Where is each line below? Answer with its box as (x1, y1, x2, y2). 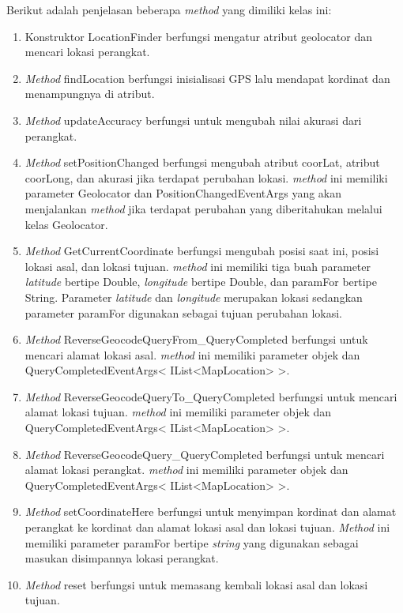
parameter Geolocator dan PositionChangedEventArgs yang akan (24, 185, 342, 201)
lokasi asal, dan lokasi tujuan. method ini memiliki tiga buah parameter (24, 258, 371, 274)
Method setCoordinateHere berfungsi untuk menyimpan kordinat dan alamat (24, 503, 397, 520)
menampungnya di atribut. (24, 85, 155, 102)
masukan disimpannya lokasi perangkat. (24, 550, 219, 566)
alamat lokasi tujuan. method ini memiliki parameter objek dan (24, 404, 332, 420)
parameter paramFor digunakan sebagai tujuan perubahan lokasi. (24, 304, 342, 321)
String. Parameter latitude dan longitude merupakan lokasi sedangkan (24, 288, 363, 305)
